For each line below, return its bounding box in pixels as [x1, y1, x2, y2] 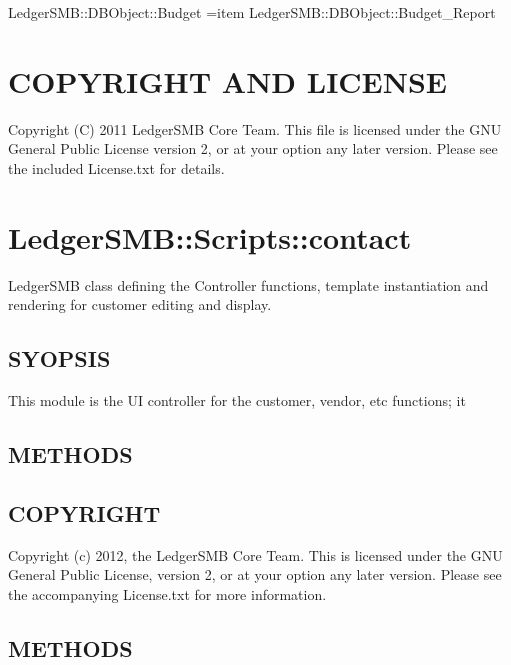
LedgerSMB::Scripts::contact [8, 216, 412, 257]
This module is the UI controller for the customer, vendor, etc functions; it [8, 390, 466, 411]
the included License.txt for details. [8, 157, 225, 178]
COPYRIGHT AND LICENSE [8, 60, 448, 101]
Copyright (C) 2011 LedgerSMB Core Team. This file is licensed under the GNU [8, 118, 502, 139]
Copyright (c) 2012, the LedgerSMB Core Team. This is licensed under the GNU [8, 544, 503, 565]
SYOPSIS [8, 343, 111, 374]
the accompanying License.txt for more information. [8, 583, 327, 604]
